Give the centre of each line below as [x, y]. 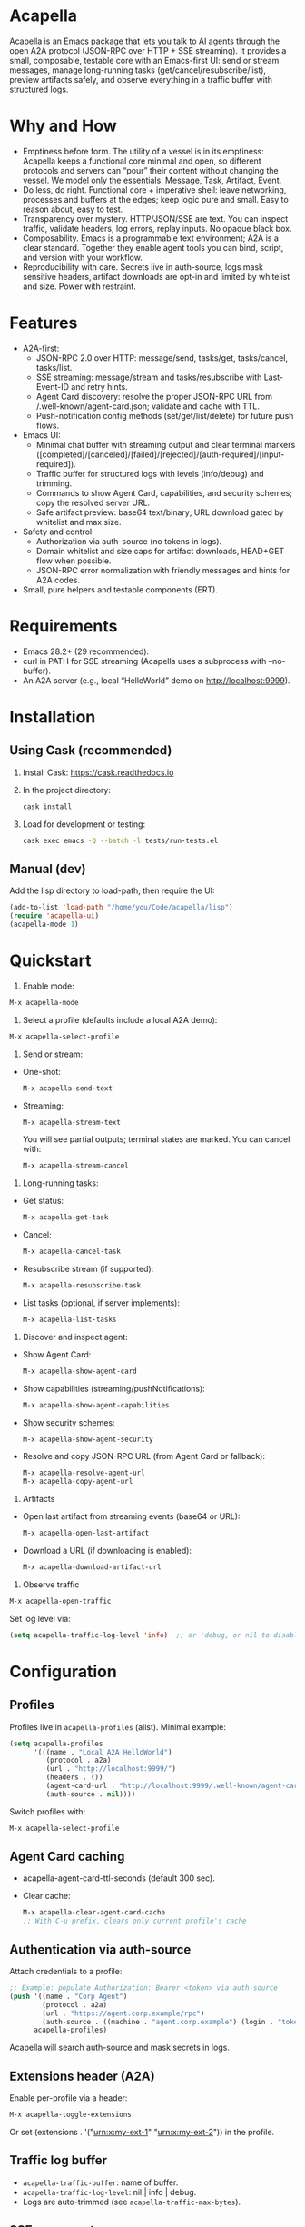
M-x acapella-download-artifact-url [92, 1567]
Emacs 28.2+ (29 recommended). [86, 651]
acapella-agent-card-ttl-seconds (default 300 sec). [118, 1878]
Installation [53, 716]
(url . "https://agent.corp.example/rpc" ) [123, 2013]
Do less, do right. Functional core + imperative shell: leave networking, [154, 189]
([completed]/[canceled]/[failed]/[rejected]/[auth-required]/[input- [160, 454]
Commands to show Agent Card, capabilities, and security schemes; [164, 492]
